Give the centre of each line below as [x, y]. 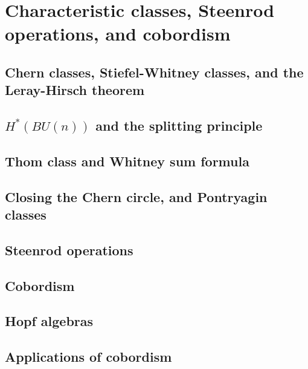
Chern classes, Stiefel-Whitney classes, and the [154, 72]
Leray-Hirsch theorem [75, 90]
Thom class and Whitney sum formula [127, 161]
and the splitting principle [179, 126]
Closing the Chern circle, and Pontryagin [136, 196]
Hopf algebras [49, 321]
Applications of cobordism [88, 357]
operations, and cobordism [118, 34]
